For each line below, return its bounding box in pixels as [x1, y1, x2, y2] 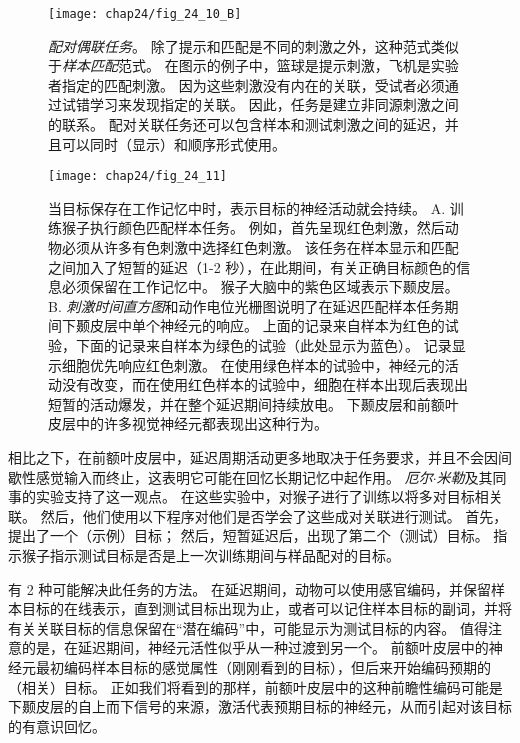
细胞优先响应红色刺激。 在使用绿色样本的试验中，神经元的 [61, 354, 445, 375]
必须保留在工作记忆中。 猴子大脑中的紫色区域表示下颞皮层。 [61, 276, 459, 297]
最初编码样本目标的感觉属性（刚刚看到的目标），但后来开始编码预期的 [35, 656, 491, 677]
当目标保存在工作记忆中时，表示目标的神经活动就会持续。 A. [48, 197, 446, 218]
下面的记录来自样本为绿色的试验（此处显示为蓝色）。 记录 [75, 335, 452, 356]
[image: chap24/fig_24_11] [48, 169, 227, 184]
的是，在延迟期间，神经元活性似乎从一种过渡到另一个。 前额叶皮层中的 [21, 637, 489, 658]
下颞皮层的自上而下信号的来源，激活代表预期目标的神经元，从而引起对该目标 [8, 696, 512, 717]
